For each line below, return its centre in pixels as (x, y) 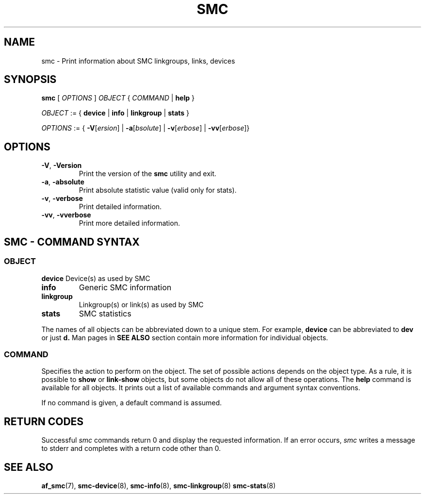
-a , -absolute (63, 182)
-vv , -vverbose (66, 215)
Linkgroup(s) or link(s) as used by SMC (141, 304)
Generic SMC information (125, 287)
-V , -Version (62, 166)
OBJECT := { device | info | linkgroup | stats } (115, 113)
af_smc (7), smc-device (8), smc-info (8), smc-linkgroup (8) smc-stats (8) (159, 485)
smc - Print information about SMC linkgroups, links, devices (138, 61)
